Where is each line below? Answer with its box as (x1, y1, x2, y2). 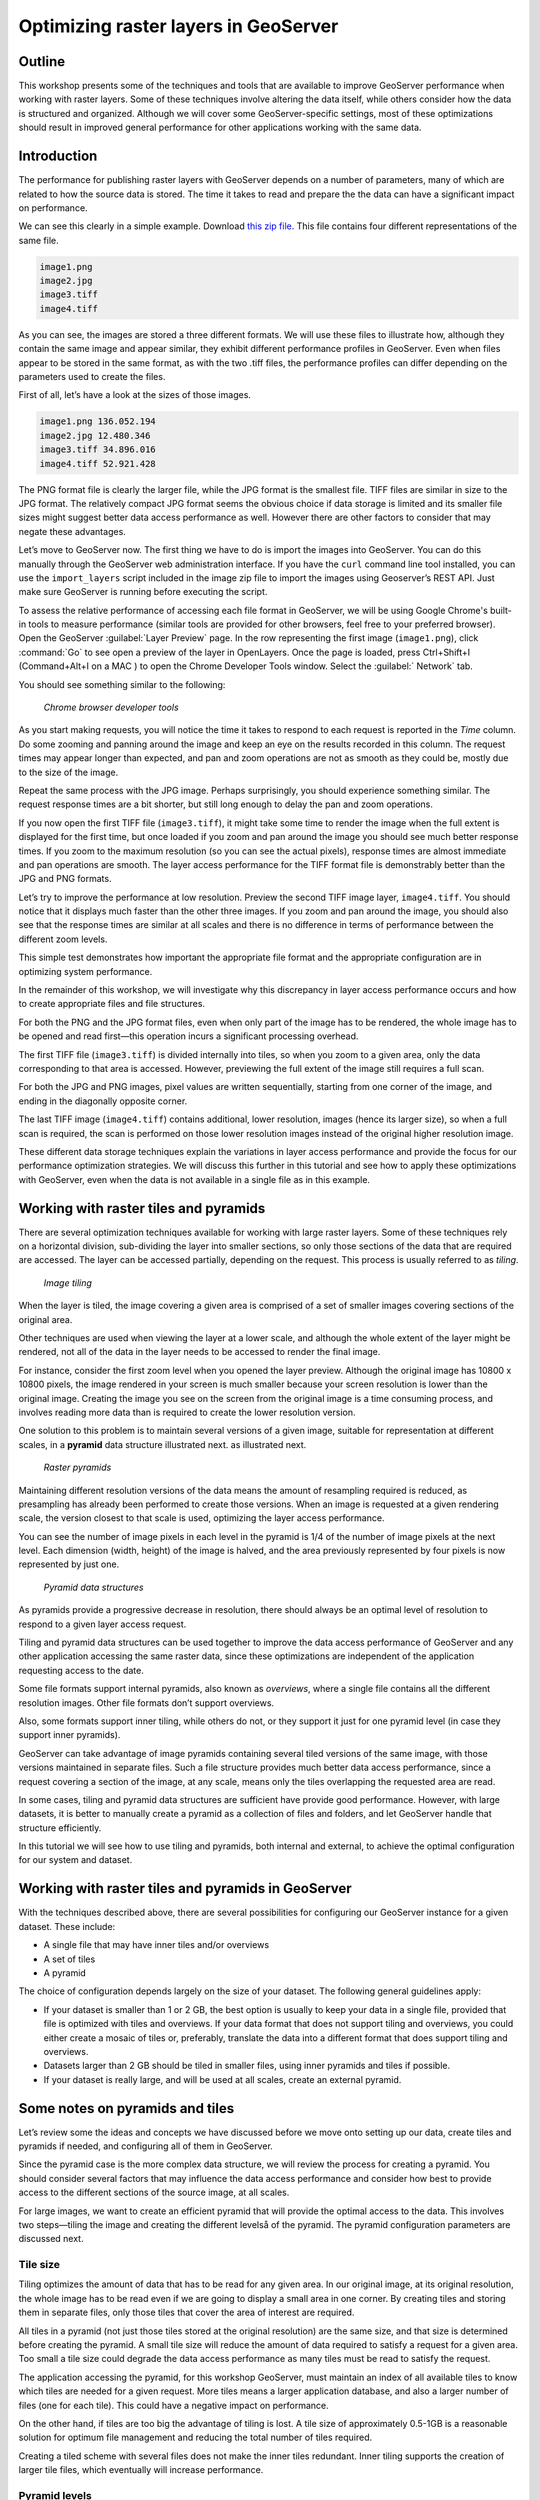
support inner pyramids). (18, 1729, 121, 1741)
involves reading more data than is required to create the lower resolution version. (18, 1406, 356, 1418)
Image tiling (43, 1276, 92, 1289)
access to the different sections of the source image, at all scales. (18, 2186, 290, 2199)
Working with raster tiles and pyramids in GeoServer (18, 1880, 352, 1897)
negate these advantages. (18, 525, 127, 537)
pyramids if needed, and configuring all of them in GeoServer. (18, 2140, 274, 2152)
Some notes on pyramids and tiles (18, 2100, 235, 2117)
